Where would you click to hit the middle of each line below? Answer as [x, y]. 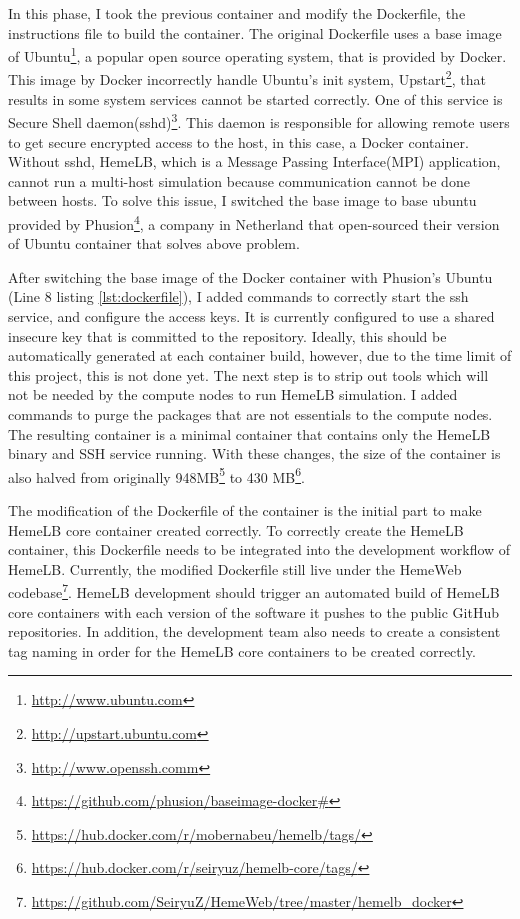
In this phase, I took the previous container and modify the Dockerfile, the [237, 13]
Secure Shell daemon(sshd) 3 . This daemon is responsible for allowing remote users [259, 120]
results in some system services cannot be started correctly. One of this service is [255, 98]
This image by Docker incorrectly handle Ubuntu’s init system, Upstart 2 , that [247, 78]
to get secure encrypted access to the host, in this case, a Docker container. [238, 141]
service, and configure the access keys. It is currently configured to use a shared [251, 315]
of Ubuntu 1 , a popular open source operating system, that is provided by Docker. [257, 54]
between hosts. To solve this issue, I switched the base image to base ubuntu [242, 200]
